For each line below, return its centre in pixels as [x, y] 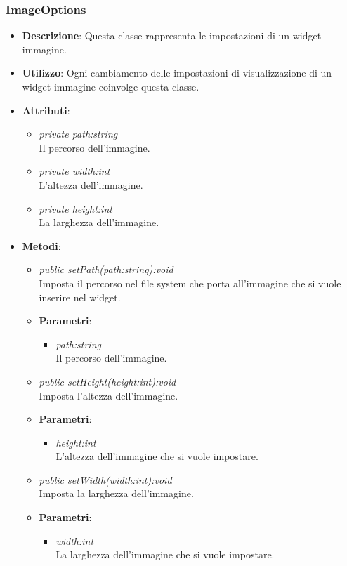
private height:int [76, 208]
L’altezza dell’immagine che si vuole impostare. [157, 456]
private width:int [74, 171]
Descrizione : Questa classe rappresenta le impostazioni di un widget [172, 35]
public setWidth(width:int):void [105, 479]
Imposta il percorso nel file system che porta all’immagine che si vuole [190, 283]
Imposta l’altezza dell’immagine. [109, 395]
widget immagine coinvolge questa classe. [111, 86]
